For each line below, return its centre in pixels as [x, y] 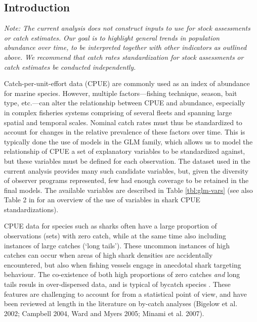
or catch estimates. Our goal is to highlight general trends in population [112, 37]
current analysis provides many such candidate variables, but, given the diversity [126, 170]
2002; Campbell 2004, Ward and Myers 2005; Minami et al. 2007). [104, 313]
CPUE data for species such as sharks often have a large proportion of [110, 226]
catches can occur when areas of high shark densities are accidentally [108, 255]
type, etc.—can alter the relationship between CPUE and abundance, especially [125, 103]
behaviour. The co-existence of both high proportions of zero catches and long [122, 274]
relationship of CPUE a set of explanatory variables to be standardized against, [125, 151]
